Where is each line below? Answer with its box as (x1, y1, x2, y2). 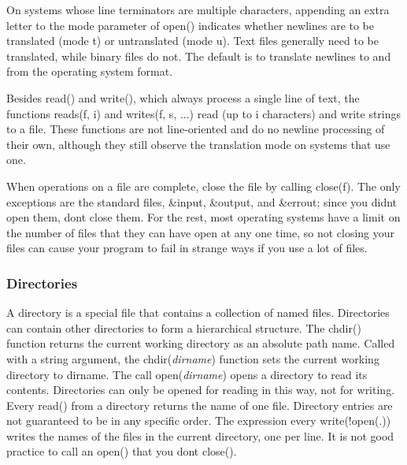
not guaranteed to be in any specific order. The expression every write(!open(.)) (6, 412, 391, 429)
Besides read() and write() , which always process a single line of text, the (6, 89, 360, 106)
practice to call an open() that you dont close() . (6, 443, 237, 459)
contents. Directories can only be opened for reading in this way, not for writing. (6, 381, 395, 398)
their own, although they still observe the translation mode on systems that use (6, 136, 390, 152)
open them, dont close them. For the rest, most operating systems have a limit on (6, 209, 401, 225)
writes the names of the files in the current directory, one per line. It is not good (6, 427, 394, 444)
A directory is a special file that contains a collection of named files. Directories (6, 304, 390, 321)
